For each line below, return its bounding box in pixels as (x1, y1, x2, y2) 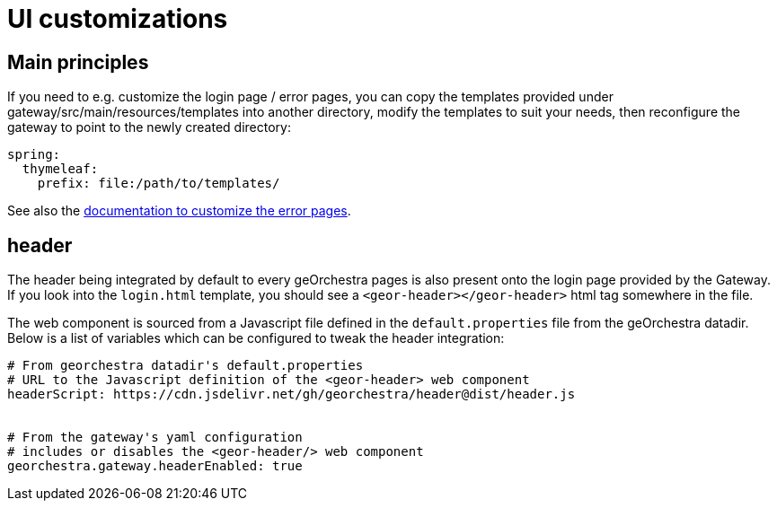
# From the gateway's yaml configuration (7, 430, 303, 445)
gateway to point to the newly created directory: (7, 119, 291, 136)
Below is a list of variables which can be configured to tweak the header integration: (7, 330, 505, 346)
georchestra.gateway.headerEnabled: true (7, 459, 303, 474)
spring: (7, 147, 61, 162)
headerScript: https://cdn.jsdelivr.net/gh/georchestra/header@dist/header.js (7, 387, 576, 402)
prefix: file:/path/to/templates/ (37, 176, 280, 191)
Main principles (7, 50, 149, 74)
